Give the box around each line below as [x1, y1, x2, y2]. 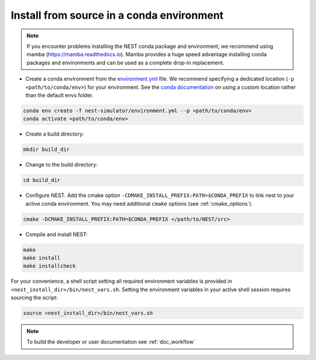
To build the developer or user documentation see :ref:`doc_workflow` [26, 338, 195, 345]
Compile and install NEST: [25, 231, 88, 238]
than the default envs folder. [25, 91, 94, 99]
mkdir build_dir [23, 146, 70, 153]
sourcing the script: [11, 294, 58, 301]
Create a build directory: [25, 130, 84, 137]
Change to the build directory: [25, 161, 98, 168]
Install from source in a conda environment [11, 9, 224, 22]
